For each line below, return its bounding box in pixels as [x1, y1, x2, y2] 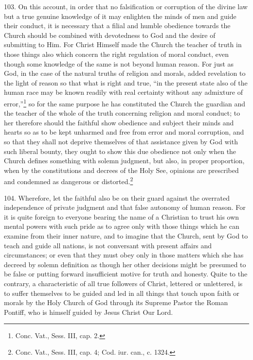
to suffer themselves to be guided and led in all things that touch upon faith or [4, 288, 239, 298]
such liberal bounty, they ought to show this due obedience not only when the [4, 146, 236, 156]
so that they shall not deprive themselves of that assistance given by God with [4, 136, 238, 146]
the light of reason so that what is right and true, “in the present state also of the [4, 77, 248, 87]
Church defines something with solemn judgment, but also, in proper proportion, [4, 155, 245, 166]
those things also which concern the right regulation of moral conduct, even [4, 49, 229, 59]
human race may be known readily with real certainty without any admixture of [4, 87, 243, 97]
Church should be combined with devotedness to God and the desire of [4, 30, 216, 40]
